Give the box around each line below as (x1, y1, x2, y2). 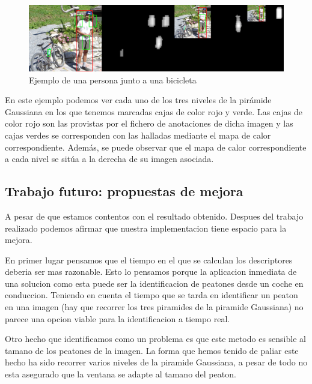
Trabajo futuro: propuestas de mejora (5, 182, 243, 200)
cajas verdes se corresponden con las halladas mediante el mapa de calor (5, 128, 271, 141)
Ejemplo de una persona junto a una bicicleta (29, 73, 197, 86)
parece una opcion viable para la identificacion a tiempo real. (5, 312, 230, 325)
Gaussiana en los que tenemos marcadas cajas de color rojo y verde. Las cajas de (5, 105, 302, 118)
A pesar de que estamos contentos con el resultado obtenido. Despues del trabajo (5, 209, 304, 222)
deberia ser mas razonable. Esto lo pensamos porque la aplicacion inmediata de (5, 265, 297, 278)
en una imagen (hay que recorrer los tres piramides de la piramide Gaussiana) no (5, 301, 304, 313)
